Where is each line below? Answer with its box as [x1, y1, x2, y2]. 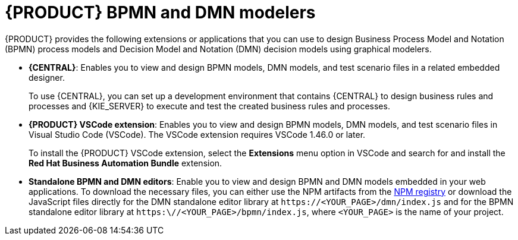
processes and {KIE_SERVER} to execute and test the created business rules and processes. [29, 100, 390, 111]
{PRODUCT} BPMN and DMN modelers [5, 2, 316, 23]
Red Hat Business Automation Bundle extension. [29, 157, 222, 168]
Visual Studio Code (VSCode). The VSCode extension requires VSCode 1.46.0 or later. [29, 129, 366, 140]
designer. [29, 72, 65, 83]
